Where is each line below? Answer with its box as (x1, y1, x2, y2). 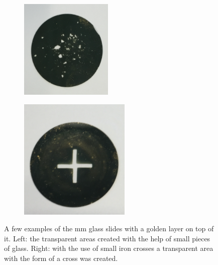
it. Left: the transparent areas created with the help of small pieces (4, 233, 210, 243)
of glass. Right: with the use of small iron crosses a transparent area (4, 243, 213, 253)
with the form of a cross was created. (4, 252, 118, 263)
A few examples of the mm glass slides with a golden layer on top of (4, 223, 214, 234)
